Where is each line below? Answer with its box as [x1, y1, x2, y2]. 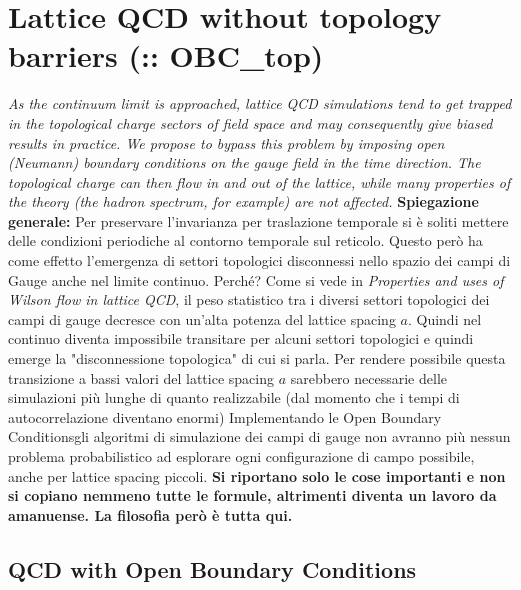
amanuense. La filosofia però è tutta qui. [8, 504, 293, 525]
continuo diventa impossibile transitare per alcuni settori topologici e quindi [8, 328, 474, 349]
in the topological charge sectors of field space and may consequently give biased [8, 112, 493, 133]
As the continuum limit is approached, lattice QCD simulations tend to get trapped [8, 93, 512, 114]
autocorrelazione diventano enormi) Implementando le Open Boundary [8, 406, 442, 427]
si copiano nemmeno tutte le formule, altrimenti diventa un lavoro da [8, 485, 497, 506]
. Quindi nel [407, 308, 482, 329]
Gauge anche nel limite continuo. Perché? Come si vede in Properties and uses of [8, 269, 504, 290]
